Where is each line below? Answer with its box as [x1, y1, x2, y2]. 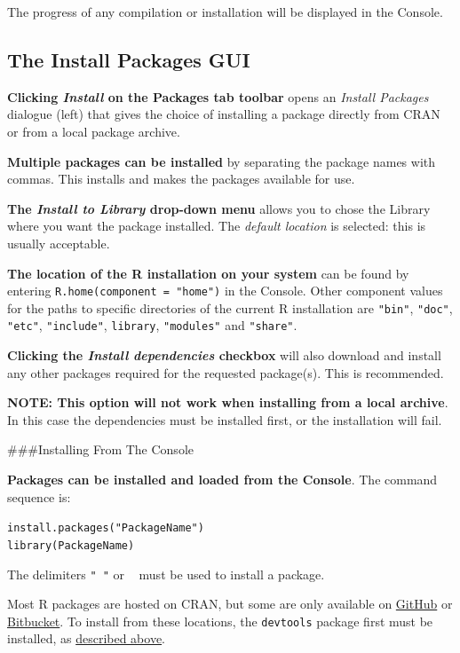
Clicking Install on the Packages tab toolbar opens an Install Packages [7, 87, 429, 106]
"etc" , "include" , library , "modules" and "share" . [7, 316, 297, 334]
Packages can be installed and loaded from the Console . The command [7, 470, 438, 489]
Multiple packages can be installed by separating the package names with [7, 152, 436, 170]
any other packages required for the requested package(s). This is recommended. [7, 363, 444, 382]
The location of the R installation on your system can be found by [7, 264, 409, 282]
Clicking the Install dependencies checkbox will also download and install [7, 346, 441, 365]
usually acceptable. [7, 233, 110, 252]
